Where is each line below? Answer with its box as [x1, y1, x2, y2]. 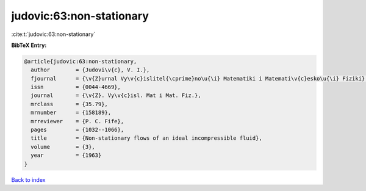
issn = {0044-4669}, [30, 84, 121, 91]
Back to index [11, 176, 46, 183]
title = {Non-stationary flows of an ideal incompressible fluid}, [30, 135, 262, 142]
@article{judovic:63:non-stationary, [24, 58, 137, 65]
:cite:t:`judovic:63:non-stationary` [11, 31, 96, 38]
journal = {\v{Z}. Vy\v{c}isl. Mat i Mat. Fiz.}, [30, 92, 201, 99]
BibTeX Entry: [11, 41, 47, 49]
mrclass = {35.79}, [30, 101, 108, 107]
